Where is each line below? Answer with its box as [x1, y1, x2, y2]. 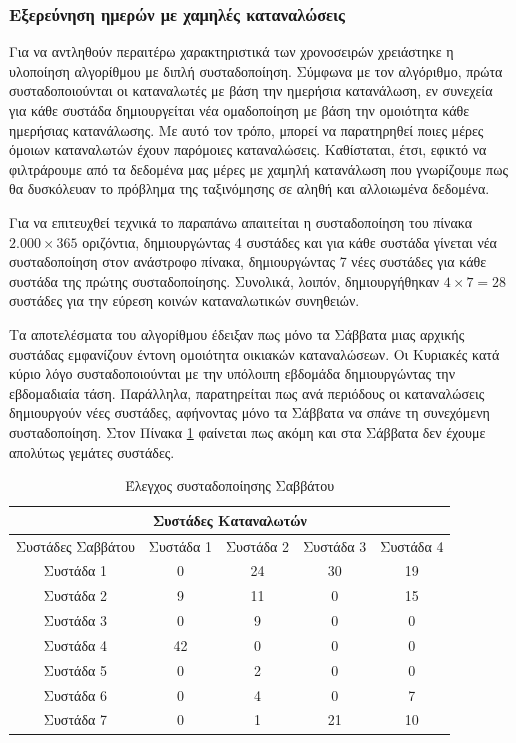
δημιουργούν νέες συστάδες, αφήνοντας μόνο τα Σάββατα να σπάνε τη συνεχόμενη [9, 402, 490, 423]
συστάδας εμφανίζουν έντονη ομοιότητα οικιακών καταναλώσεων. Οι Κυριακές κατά [9, 343, 500, 364]
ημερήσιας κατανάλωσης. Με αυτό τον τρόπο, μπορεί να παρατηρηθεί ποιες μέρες [9, 119, 484, 140]
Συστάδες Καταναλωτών [152, 509, 307, 530]
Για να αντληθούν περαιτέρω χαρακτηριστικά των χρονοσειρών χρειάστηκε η [9, 41, 454, 62]
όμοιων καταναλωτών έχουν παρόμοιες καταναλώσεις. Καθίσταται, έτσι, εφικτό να [9, 139, 487, 160]
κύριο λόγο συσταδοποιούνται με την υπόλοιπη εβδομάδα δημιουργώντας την [9, 363, 456, 384]
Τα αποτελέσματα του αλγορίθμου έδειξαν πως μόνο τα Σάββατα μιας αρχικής [9, 323, 465, 344]
